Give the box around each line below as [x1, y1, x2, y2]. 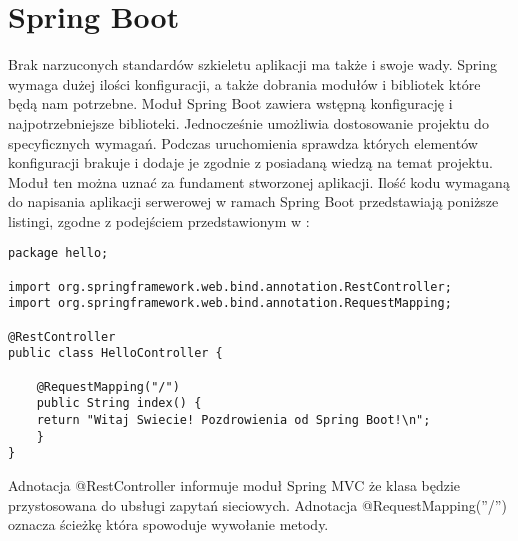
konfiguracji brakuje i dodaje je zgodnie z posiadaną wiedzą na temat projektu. [8, 152, 493, 173]
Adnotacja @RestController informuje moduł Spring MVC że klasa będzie [8, 475, 461, 495]
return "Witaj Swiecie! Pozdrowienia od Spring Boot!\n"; [36, 413, 431, 428]
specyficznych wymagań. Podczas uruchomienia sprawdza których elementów [8, 132, 478, 153]
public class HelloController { [8, 346, 223, 361]
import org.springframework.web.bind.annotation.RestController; [8, 279, 452, 294]
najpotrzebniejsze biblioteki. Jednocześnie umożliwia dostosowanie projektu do [8, 112, 489, 133]
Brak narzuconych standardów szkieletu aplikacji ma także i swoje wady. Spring [8, 54, 498, 75]
